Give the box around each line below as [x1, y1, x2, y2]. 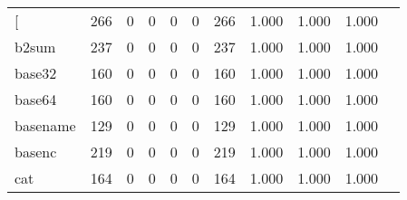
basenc [15, 141, 57, 162]
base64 [15, 89, 57, 110]
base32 [15, 62, 57, 83]
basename [15, 115, 76, 136]
